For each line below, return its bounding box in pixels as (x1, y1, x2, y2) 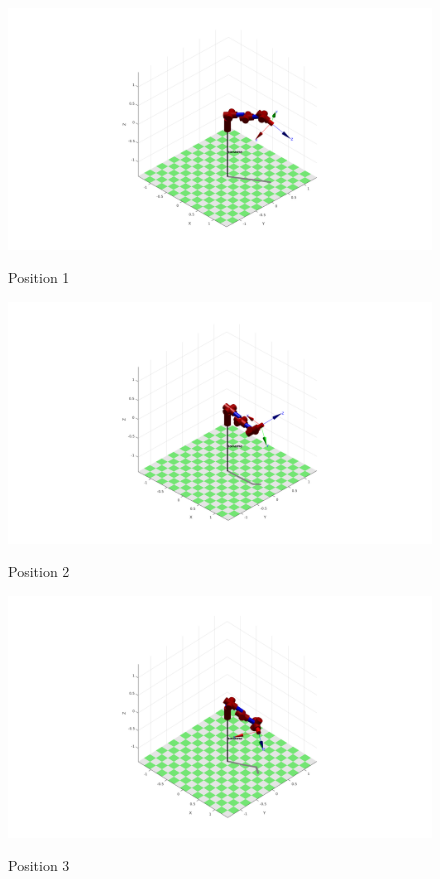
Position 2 (8, 561, 70, 582)
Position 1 (8, 267, 70, 288)
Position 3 (8, 855, 70, 876)
